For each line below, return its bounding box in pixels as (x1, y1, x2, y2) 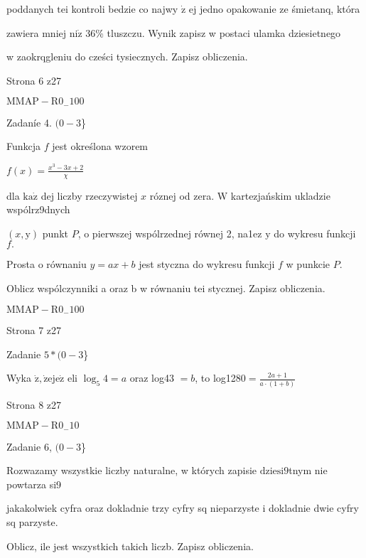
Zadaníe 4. (6, 114, 52, 129)
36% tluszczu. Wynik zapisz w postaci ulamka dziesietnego (85, 25, 341, 40)
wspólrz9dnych (6, 202, 70, 217)
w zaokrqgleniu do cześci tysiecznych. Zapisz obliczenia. (6, 49, 248, 64)
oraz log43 (129, 370, 174, 385)
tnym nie (289, 463, 328, 478)
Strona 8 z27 (6, 397, 62, 412)
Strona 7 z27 (6, 323, 62, 338)
